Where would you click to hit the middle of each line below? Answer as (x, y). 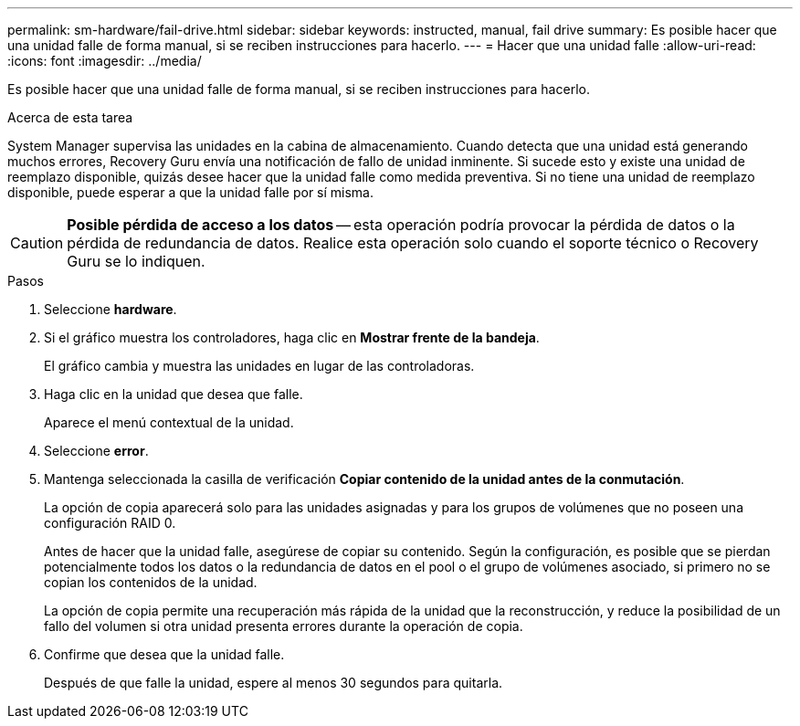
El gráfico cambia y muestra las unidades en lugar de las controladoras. (259, 366)
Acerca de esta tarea (70, 117)
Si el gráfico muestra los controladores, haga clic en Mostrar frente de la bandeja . (292, 337)
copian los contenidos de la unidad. (151, 582)
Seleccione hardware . (111, 309)
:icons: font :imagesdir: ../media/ (105, 61)
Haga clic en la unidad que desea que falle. (174, 394)
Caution (37, 243)
